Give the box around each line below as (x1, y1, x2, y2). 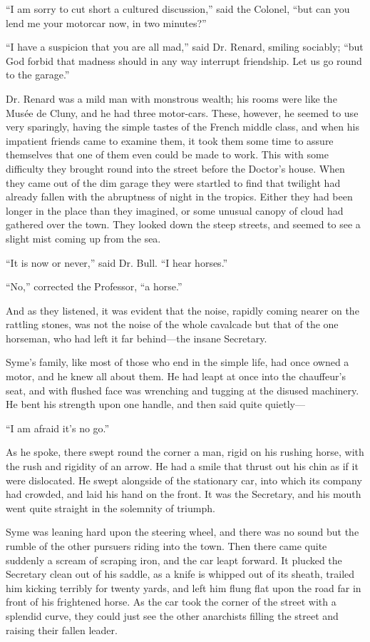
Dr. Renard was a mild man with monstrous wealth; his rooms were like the (6, 91, 337, 106)
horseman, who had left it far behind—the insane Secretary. (6, 330, 267, 345)
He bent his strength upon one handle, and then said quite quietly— (6, 397, 305, 412)
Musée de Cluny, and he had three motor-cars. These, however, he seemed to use (6, 105, 359, 120)
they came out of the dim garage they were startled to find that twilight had (6, 175, 341, 190)
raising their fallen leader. (6, 622, 118, 637)
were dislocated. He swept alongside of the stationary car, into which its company (6, 472, 362, 487)
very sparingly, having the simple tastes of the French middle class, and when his (6, 119, 359, 134)
